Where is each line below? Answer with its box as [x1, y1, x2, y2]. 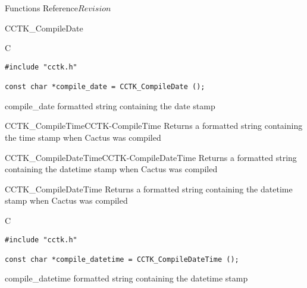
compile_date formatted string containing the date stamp [5, 99, 215, 112]
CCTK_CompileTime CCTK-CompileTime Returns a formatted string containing [5, 119, 303, 132]
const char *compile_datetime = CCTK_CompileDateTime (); [5, 255, 239, 264]
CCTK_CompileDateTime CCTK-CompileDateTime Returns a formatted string [5, 151, 297, 163]
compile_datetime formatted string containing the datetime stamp [5, 272, 248, 284]
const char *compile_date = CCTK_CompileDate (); [5, 83, 205, 91]
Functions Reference [5, 2, 79, 14]
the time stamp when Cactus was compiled [5, 131, 161, 143]
